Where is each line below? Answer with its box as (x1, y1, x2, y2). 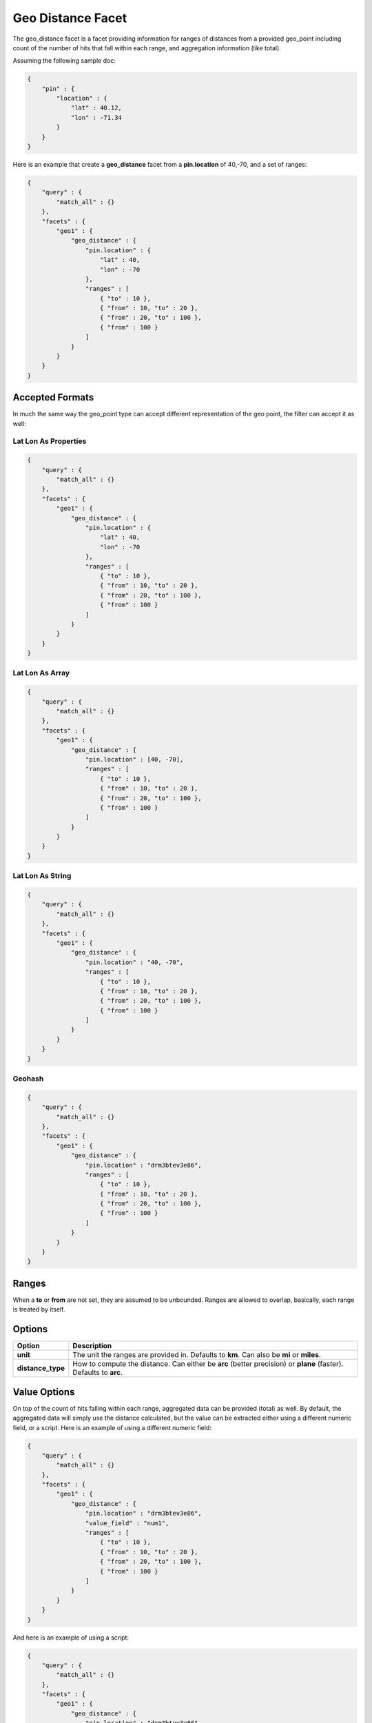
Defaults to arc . (72, 1368, 123, 1378)
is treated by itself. (12, 1305, 65, 1314)
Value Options (12, 1386, 75, 1398)
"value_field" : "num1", (85, 1519, 169, 1527)
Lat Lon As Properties (12, 436, 87, 446)
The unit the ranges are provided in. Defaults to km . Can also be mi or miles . (72, 1350, 322, 1360)
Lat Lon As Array (12, 669, 70, 678)
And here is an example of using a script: (12, 1633, 130, 1642)
